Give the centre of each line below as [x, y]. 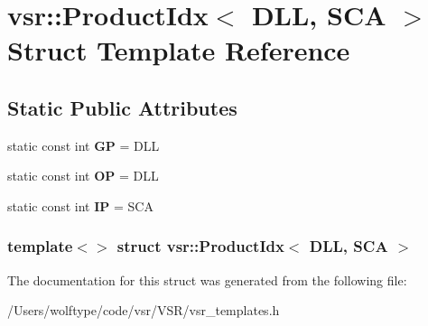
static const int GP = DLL [84, 145]
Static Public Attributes [122, 107]
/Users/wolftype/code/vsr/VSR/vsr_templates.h [144, 310]
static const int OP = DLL [83, 176]
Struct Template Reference [179, 50]
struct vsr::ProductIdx [200, 246]
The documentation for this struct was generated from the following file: [207, 279]
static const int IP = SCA [80, 205]
